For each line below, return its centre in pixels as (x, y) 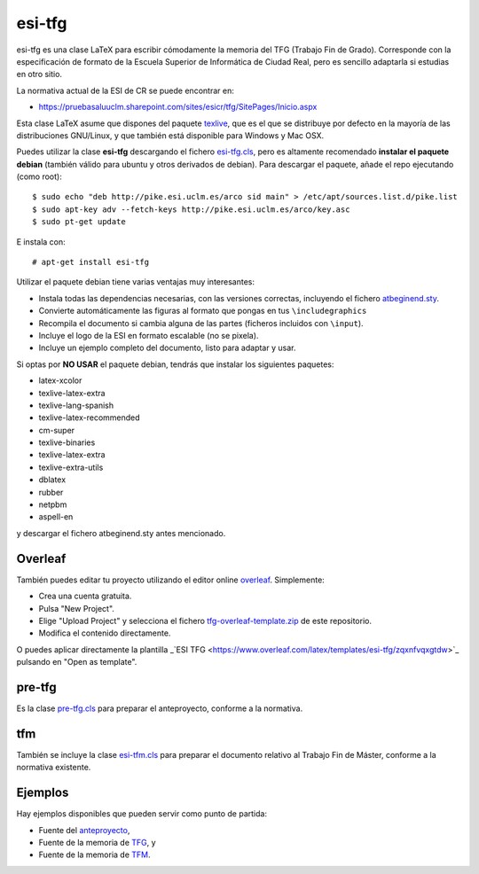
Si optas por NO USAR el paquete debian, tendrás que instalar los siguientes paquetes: (175, 364)
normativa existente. (54, 768)
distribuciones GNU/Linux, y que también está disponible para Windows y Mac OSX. (170, 135)
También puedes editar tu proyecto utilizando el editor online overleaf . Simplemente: (171, 580)
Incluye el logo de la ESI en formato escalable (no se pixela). (149, 335)
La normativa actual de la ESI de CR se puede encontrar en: (125, 90)
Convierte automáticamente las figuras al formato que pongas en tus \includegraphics (203, 311)
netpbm (53, 504)
